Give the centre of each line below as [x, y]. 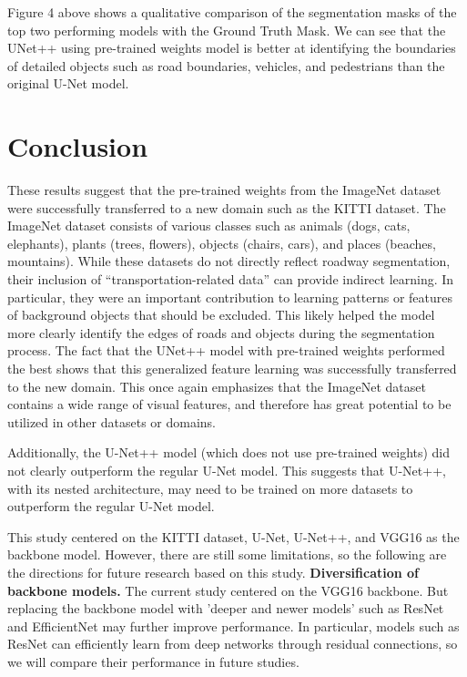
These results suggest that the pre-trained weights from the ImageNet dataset [224, 190]
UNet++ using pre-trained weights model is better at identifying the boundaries [232, 48]
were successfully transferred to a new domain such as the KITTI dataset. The [227, 207]
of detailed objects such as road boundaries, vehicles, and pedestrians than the [226, 65]
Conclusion [78, 146]
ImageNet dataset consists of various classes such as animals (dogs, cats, [209, 226]
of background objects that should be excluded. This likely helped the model [221, 315]
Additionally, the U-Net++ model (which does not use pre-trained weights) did [229, 452]
